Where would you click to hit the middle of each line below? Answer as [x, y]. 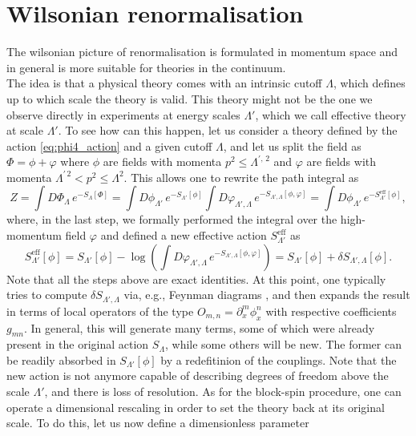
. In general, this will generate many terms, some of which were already [199, 327]
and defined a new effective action [184, 235]
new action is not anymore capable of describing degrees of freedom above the [198, 375]
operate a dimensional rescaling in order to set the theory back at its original [196, 407]
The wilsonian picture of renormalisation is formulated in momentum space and [202, 52]
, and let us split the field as [292, 145]
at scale [25, 130]
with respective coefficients [331, 311]
